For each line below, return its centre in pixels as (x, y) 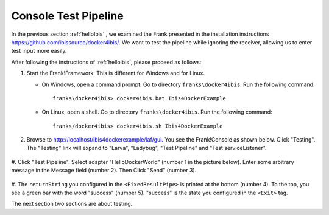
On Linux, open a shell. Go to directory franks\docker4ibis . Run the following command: (157, 112)
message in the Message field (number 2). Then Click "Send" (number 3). (104, 171)
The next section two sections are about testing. (72, 204)
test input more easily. (39, 51)
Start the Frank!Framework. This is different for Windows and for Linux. (116, 73)
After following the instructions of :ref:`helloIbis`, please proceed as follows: (106, 62)
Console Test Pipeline (68, 16)
